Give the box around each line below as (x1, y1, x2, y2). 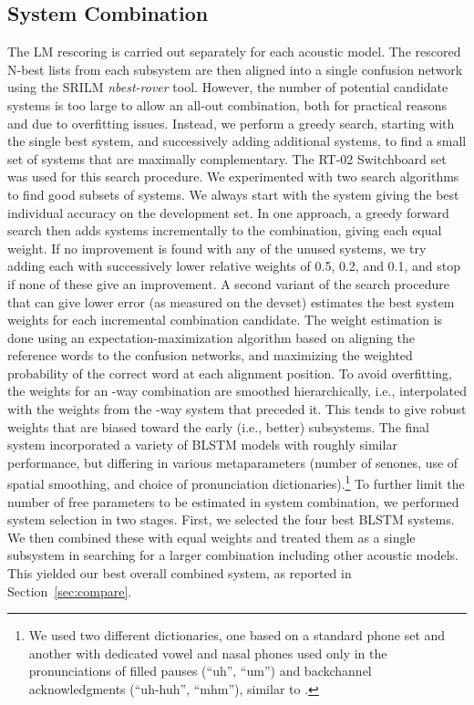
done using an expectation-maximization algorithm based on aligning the (7, 327, 416, 347)
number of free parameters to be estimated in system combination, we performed (7, 492, 459, 511)
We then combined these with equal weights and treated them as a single (7, 527, 416, 546)
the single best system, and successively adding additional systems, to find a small (7, 131, 467, 150)
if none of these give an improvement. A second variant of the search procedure (7, 274, 449, 293)
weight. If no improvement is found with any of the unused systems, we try (7, 238, 427, 257)
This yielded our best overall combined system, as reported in (7, 564, 352, 583)
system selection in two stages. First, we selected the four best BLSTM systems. (7, 510, 455, 529)
